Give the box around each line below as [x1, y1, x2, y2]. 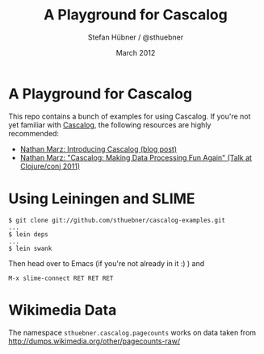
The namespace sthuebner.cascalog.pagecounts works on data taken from [8, 327, 257, 337]
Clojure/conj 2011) [19, 161, 81, 171]
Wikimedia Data [8, 301, 117, 319]
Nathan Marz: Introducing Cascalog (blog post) [19, 144, 178, 154]
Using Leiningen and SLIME [8, 189, 195, 207]
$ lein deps [8, 230, 48, 239]
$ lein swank [8, 244, 52, 252]
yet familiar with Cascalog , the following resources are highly [8, 119, 212, 130]
